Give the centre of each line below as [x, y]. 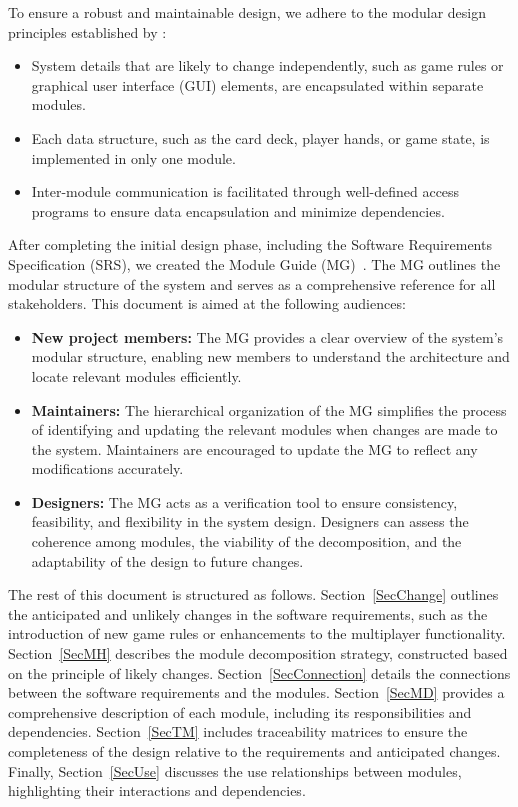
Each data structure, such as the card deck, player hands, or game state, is [260, 137]
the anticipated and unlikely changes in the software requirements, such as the [248, 613]
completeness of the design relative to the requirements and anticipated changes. [254, 751]
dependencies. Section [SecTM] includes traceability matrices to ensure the [238, 731]
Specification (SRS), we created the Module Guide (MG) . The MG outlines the [254, 263]
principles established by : [87, 31]
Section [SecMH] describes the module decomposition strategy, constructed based [258, 653]
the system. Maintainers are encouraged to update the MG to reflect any [254, 448]
